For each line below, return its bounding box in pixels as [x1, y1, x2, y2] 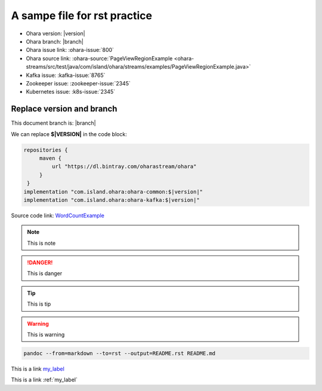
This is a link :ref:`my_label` [11, 376, 78, 383]
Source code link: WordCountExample [11, 212, 104, 219]
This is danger [27, 270, 63, 277]
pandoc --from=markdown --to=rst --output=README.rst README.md [23, 350, 216, 356]
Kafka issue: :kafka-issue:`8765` [26, 72, 106, 79]
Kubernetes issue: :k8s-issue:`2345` [26, 88, 116, 96]
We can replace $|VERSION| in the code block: [11, 130, 128, 137]
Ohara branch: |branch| [26, 38, 83, 45]
